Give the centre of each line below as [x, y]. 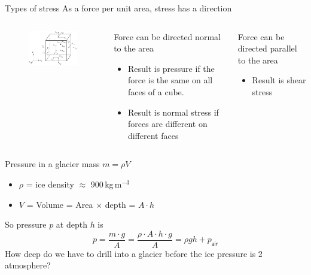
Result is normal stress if [173, 112]
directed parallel [267, 48]
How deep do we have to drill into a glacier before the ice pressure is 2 [134, 253]
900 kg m [106, 184]
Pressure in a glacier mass [52, 164]
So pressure [26, 224]
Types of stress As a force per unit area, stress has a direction [118, 8]
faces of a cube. [156, 91]
